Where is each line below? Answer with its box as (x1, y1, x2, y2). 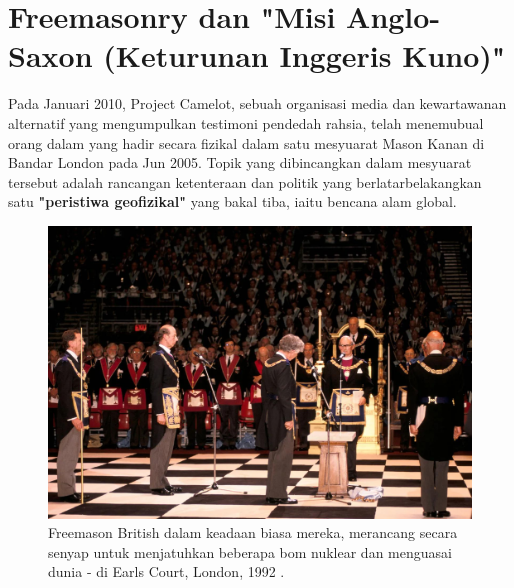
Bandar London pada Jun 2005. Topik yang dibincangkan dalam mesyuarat (8, 152, 472, 173)
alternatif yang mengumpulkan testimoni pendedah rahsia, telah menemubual (8, 112, 484, 133)
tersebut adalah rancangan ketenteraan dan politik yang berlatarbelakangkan (8, 171, 482, 192)
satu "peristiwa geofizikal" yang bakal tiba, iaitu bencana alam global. (8, 191, 457, 212)
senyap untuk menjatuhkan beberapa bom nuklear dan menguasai (48, 541, 452, 562)
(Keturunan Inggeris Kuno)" (103, 35, 506, 76)
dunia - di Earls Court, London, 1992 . (48, 561, 285, 582)
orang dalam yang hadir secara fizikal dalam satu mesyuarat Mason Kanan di (8, 132, 485, 153)
